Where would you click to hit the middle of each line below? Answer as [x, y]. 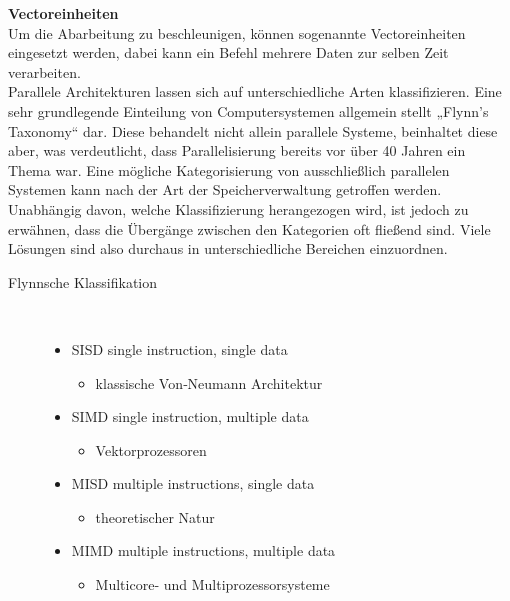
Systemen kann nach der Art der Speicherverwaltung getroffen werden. [225, 189]
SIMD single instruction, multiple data [190, 416]
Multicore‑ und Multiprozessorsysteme [212, 584]
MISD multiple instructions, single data [193, 483]
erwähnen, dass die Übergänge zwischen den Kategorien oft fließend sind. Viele [249, 228]
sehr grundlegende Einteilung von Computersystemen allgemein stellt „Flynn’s [248, 110]
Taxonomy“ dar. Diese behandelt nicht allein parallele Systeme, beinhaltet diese [253, 130]
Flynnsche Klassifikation [83, 281]
